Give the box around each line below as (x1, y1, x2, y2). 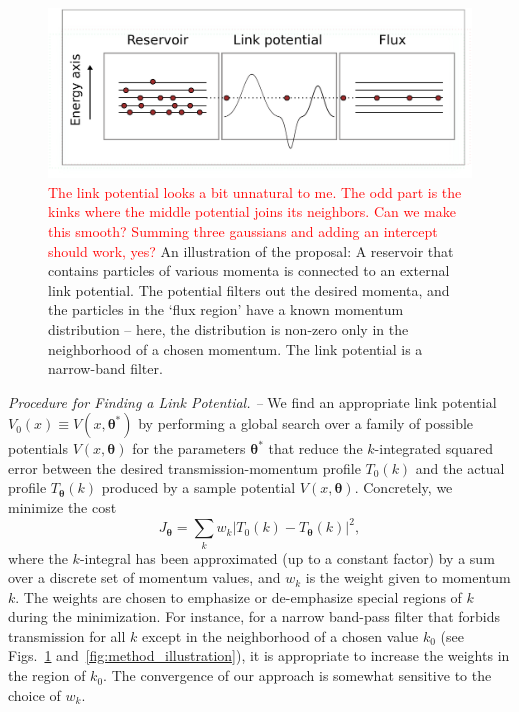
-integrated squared (374, 438, 493, 459)
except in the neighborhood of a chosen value (142, 625, 419, 646)
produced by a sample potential (101, 477, 296, 498)
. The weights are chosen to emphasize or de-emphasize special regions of (15, 586, 462, 607)
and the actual (415, 457, 505, 478)
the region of (8, 665, 86, 686)
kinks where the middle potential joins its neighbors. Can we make (48, 201, 456, 222)
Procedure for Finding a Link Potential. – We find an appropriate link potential (8, 391, 497, 412)
